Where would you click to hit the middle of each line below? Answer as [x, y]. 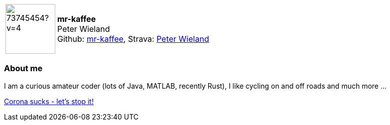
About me [23, 68]
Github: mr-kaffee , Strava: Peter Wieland [133, 39]
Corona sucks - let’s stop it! [49, 101]
